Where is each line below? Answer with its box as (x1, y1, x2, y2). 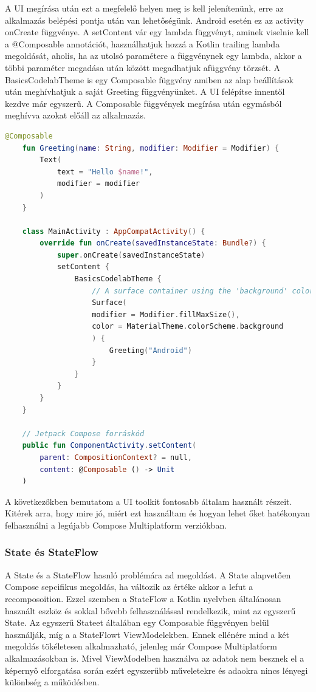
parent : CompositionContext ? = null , (39, 453, 192, 462)
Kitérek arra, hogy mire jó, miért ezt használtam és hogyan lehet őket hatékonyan (5, 507, 310, 519)
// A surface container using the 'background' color (92, 286, 314, 295)
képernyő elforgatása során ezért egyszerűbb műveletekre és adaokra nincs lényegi (5, 663, 308, 676)
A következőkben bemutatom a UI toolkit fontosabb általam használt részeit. (5, 495, 292, 507)
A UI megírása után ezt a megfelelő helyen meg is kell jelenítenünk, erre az (5, 2, 284, 14)
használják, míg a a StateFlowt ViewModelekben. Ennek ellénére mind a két (5, 628, 289, 640)
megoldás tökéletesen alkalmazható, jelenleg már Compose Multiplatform (5, 640, 277, 653)
